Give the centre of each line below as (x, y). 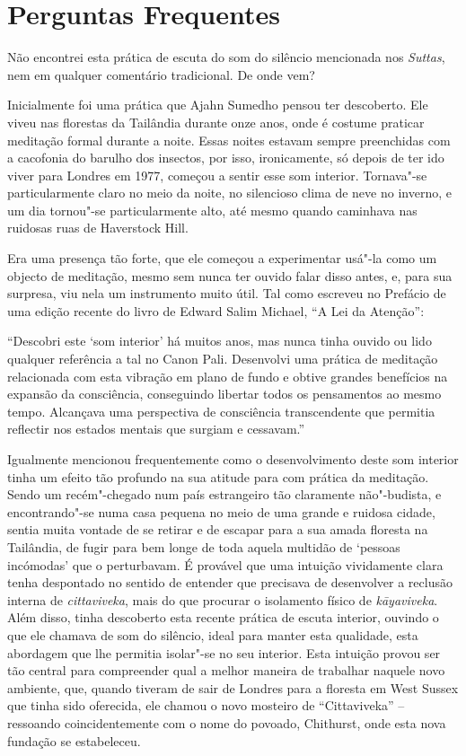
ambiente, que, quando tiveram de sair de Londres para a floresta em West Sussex (233, 687)
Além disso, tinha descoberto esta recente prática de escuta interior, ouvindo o (223, 617)
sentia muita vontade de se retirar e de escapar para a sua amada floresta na (218, 529)
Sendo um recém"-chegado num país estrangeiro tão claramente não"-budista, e (224, 494)
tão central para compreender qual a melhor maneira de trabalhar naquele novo (226, 670)
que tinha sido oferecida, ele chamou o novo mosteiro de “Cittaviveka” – (206, 705)
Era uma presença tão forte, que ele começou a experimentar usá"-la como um (222, 258)
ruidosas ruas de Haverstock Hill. (98, 228)
